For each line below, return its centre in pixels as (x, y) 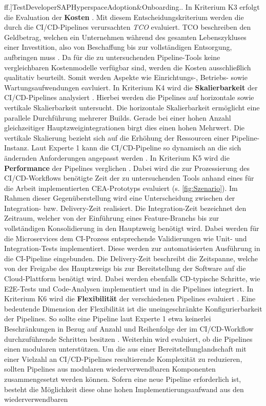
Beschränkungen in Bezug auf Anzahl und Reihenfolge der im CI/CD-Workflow (129, 328)
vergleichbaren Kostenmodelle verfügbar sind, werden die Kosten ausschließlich (128, 67)
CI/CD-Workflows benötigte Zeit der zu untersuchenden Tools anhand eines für (129, 178)
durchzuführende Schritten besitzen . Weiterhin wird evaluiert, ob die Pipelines (128, 339)
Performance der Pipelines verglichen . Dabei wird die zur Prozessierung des (127, 168)
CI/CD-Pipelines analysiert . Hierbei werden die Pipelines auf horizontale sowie (129, 97)
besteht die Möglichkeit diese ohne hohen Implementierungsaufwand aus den (124, 389)
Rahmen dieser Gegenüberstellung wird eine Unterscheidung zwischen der (120, 198)
